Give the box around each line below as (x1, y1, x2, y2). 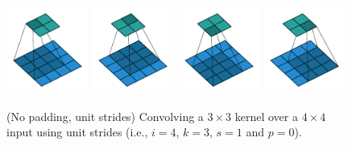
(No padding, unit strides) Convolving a (6, 107, 204, 124)
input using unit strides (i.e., (6, 123, 148, 140)
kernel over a (234, 107, 298, 124)
